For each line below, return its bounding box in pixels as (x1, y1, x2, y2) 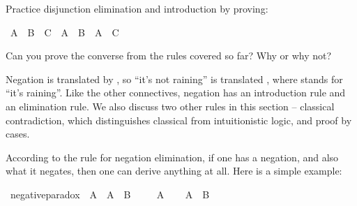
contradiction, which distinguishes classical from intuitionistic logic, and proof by (6, 112, 352, 127)
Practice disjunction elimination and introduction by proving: (6, 1, 268, 15)
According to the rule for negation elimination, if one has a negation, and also (6, 149, 339, 164)
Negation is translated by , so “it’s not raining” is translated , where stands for (6, 71, 343, 86)
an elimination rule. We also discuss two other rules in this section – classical (6, 98, 335, 113)
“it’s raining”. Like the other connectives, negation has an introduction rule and (6, 85, 346, 100)
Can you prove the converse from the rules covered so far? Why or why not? (6, 48, 332, 63)
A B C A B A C (10, 24, 119, 39)
